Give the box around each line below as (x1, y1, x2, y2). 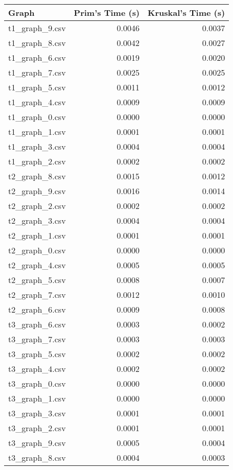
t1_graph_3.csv (8, 140, 66, 152)
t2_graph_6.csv (8, 303, 66, 315)
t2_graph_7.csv (8, 289, 66, 300)
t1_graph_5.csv (8, 81, 66, 93)
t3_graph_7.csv (8, 333, 66, 345)
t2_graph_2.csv (8, 200, 66, 212)
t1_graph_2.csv (8, 155, 66, 167)
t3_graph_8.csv (8, 452, 66, 463)
